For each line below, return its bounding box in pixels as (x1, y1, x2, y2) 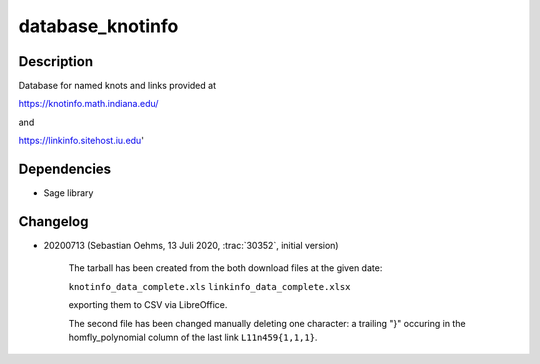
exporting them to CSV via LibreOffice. (68, 299, 228, 311)
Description (18, 53, 94, 70)
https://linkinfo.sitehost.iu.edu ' (18, 135, 145, 147)
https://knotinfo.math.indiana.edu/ (18, 98, 159, 110)
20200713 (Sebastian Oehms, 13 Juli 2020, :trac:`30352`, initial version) (43, 240, 339, 252)
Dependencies (18, 161, 112, 178)
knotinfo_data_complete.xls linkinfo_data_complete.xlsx (68, 281, 351, 292)
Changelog (18, 213, 89, 230)
